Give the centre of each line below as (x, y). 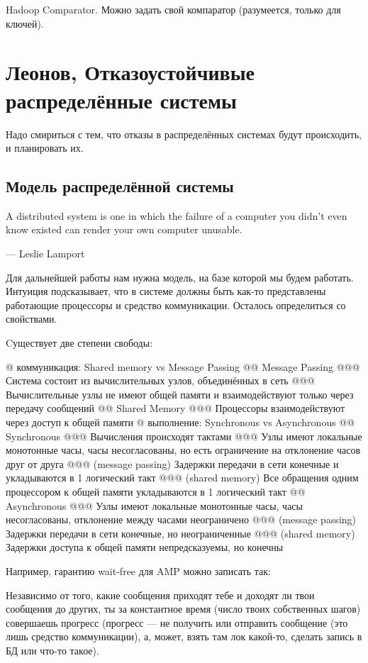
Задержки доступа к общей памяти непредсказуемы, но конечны (145, 547)
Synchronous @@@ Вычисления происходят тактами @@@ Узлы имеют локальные (184, 436)
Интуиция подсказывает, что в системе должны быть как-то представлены (166, 291)
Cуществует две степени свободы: (79, 343)
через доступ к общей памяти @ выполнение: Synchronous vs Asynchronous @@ (180, 422)
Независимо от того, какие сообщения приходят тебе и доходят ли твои (160, 595)
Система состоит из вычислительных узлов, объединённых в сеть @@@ (160, 380)
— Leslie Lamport (45, 253)
